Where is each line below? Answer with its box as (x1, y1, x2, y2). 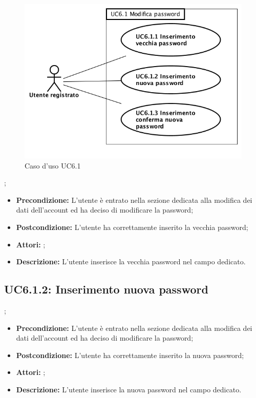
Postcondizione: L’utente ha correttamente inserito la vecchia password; (16, 221, 248, 232)
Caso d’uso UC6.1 (25, 160, 81, 171)
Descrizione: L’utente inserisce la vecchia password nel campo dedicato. (16, 256, 246, 267)
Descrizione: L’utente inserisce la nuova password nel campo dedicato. (16, 384, 242, 394)
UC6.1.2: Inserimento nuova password (4, 281, 208, 297)
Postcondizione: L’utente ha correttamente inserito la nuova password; (16, 349, 244, 360)
